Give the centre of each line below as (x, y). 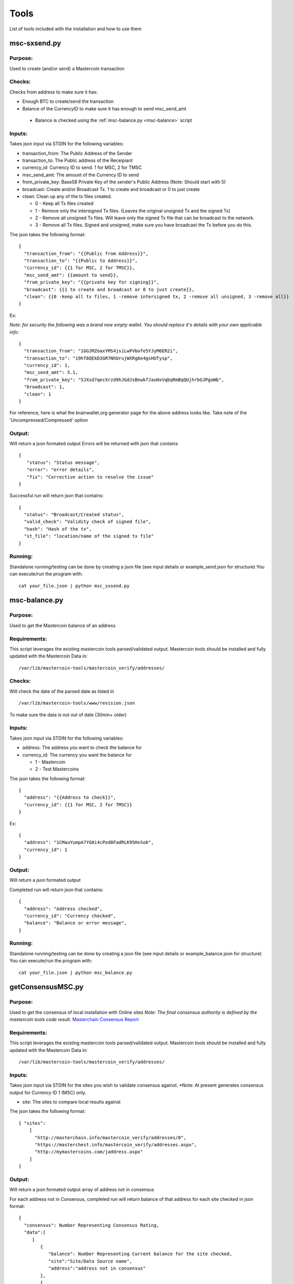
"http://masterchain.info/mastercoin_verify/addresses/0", (111, 1137)
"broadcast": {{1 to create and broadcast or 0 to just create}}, (109, 289)
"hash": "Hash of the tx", (58, 529)
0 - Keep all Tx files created (64, 203)
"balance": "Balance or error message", (75, 923)
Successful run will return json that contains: (56, 496)
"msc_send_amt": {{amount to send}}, (71, 275)
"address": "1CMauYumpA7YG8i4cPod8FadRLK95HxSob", (89, 843)
